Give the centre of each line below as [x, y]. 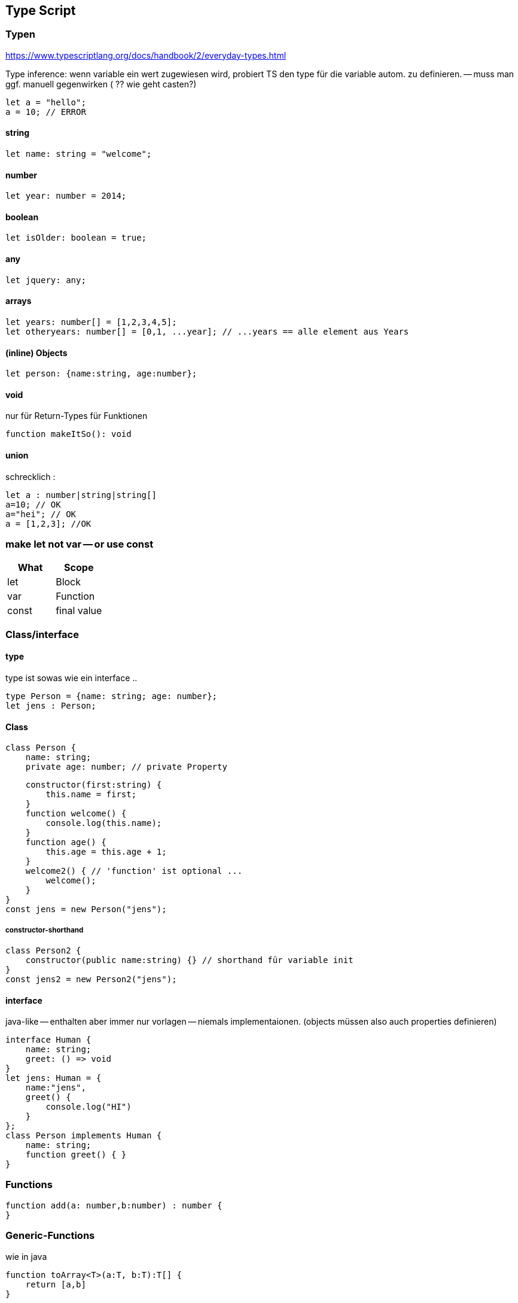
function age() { [66, 842]
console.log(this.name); [104, 823]
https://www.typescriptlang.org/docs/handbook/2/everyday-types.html [146, 55]
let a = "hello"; [46, 102]
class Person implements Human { [84, 1136]
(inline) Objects [36, 353]
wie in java [26, 1256]
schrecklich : [31, 476]
